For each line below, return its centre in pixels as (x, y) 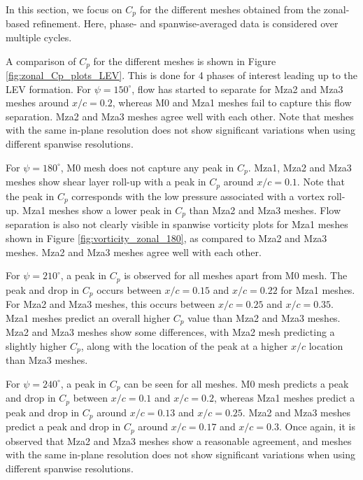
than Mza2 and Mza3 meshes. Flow (265, 210)
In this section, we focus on (64, 9)
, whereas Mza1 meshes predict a (284, 398)
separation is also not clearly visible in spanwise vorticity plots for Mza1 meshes (177, 224)
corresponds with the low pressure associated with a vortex (198, 196)
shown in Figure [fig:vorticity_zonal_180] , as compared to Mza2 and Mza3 (166, 238)
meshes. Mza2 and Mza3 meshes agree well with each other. (134, 252)
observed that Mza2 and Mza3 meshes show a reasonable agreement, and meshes (179, 440)
